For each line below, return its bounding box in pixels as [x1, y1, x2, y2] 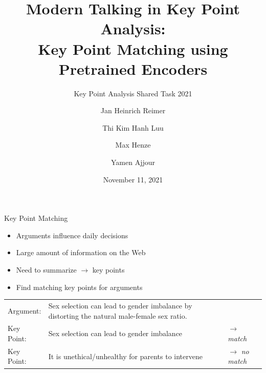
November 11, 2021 [103, 174, 163, 184]
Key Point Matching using [38, 38, 228, 59]
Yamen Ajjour [110, 157, 155, 168]
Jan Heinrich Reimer [100, 105, 166, 116]
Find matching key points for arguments [16, 281, 143, 292]
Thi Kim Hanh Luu [102, 122, 164, 133]
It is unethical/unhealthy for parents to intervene [48, 350, 203, 361]
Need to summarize [16, 264, 77, 275]
